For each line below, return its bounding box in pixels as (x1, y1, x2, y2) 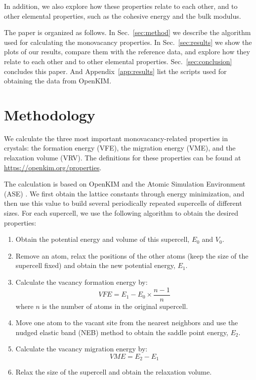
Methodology (4, 104, 95, 124)
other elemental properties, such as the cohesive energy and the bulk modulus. (4, 10, 241, 21)
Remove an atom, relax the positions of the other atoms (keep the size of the (15, 250, 249, 261)
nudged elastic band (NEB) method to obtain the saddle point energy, (15, 327, 228, 337)
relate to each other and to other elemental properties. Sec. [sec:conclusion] (4, 56, 232, 66)
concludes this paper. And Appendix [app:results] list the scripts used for (4, 66, 227, 76)
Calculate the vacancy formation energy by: (15, 277, 148, 287)
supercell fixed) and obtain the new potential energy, (15, 260, 175, 270)
